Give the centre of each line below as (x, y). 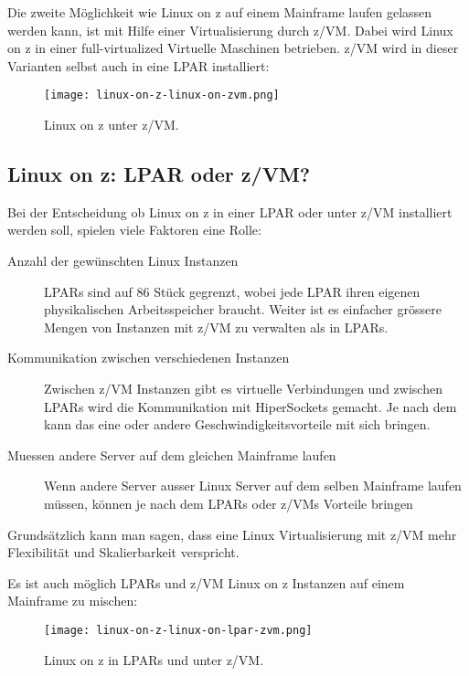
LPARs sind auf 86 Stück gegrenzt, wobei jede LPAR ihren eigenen (232, 291)
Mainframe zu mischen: (73, 601)
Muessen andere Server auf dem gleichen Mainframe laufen (172, 454)
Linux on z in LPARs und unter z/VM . (154, 659)
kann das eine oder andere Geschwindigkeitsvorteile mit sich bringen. (237, 424)
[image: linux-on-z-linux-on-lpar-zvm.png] (178, 630)
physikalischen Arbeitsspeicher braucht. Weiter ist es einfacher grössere (243, 309)
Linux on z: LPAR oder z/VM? (159, 174)
